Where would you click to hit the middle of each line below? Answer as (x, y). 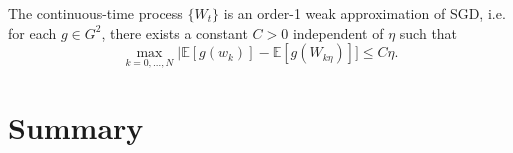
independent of (338, 32)
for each (32, 32)
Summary (76, 126)
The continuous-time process (95, 13)
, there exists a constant (174, 32)
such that (428, 32)
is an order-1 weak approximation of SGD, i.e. (364, 13)
